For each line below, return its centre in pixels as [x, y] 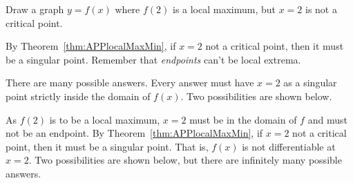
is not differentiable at [289, 146]
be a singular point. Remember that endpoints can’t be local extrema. [153, 59]
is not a [321, 9]
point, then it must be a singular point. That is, [107, 146]
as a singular [310, 83]
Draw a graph [35, 9]
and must [327, 119]
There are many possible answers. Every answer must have [130, 83]
